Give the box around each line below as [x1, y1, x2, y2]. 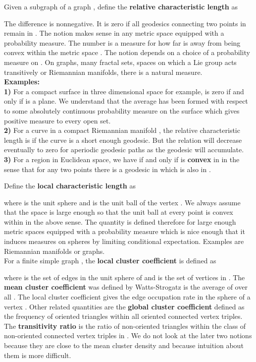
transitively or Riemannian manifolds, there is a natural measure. [4, 66, 203, 77]
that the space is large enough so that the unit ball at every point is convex [4, 207, 233, 217]
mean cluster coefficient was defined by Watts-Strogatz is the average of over [4, 282, 248, 292]
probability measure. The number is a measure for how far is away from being [4, 37, 241, 48]
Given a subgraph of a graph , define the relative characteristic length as [4, 1, 238, 11]
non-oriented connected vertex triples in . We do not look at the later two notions [4, 330, 252, 341]
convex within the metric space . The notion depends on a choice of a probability [4, 47, 250, 58]
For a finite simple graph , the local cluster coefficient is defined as [4, 255, 216, 266]
